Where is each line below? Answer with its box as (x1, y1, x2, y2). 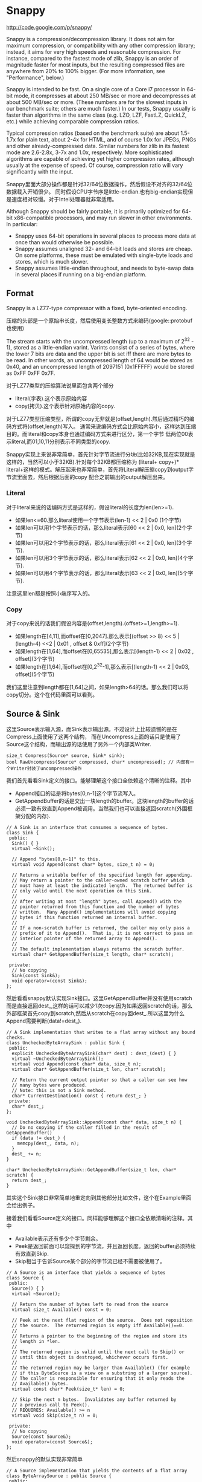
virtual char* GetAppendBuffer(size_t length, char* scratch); (11, 952, 174, 958)
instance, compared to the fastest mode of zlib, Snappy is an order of (6, 54, 179, 62)
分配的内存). (20, 813, 51, 820)
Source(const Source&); (11, 1434, 71, 1440)
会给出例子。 (6, 1201, 38, 1209)
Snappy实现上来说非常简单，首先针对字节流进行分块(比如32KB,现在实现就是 (6, 451, 195, 458)
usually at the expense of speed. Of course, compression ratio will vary (6, 161, 183, 169)
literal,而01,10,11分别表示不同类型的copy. (11, 438, 110, 445)
